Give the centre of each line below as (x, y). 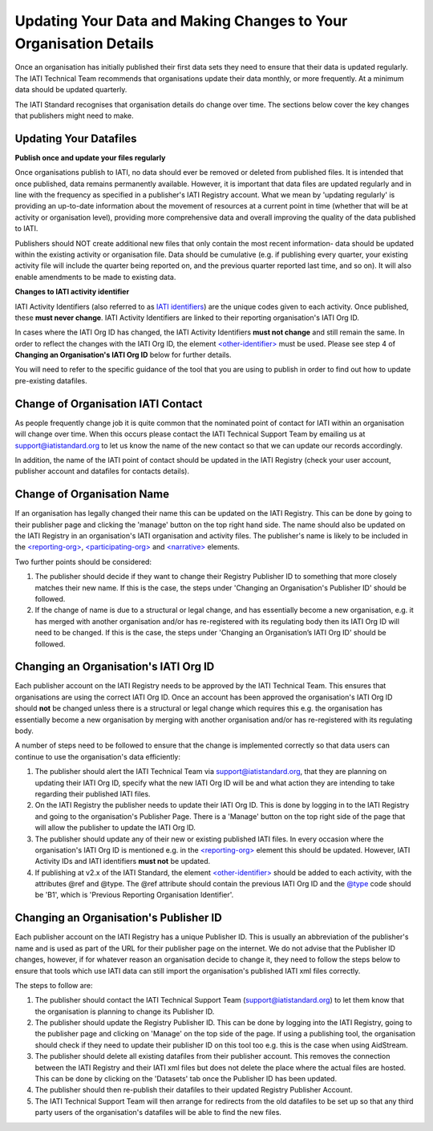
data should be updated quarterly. (71, 90)
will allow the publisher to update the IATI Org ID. (115, 828)
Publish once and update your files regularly (90, 157)
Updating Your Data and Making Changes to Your (181, 21)
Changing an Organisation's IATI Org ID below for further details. (123, 355)
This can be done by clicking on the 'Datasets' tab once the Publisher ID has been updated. (186, 1079)
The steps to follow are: (54, 985)
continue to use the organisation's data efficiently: (97, 756)
